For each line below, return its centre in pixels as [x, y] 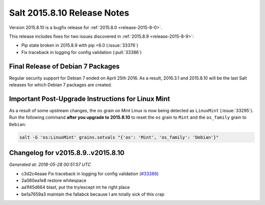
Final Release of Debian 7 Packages [64, 66]
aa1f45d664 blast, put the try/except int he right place [76, 187]
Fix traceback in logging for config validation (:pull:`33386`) [81, 52]
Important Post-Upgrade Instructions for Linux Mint [90, 99]
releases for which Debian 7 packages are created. [61, 85]
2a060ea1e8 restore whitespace [54, 180]
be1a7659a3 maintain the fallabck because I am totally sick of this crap [93, 194]
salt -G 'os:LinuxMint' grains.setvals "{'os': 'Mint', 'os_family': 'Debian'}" [119, 137]
